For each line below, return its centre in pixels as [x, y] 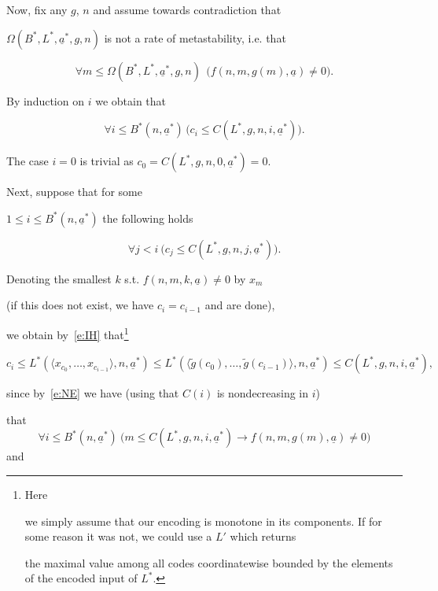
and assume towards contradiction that [187, 9]
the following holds [148, 218]
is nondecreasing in [263, 393]
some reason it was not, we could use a [118, 536]
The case [28, 161]
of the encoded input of [81, 578]
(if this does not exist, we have [80, 305]
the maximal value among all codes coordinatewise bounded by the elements [209, 562]
